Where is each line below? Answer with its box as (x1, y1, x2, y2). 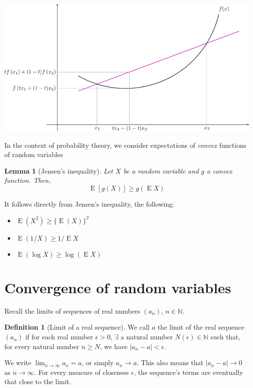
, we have (100, 341, 128, 351)
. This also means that (136, 357, 203, 368)
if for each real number (25, 332, 93, 342)
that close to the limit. (4, 376, 71, 387)
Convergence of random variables (4, 277, 232, 297)
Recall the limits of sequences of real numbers (4, 305, 140, 316)
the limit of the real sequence (157, 322, 244, 332)
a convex (206, 165, 233, 176)
